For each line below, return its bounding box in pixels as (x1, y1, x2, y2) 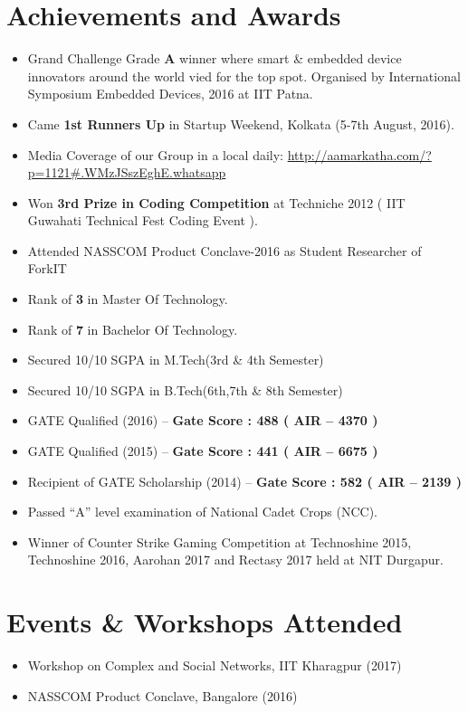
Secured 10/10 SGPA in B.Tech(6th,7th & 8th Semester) (27, 380, 343, 399)
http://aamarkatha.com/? (287, 145, 432, 164)
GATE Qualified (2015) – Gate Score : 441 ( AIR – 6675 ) (27, 441, 378, 460)
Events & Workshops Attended (6, 603, 403, 641)
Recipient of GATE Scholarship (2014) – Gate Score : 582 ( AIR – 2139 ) (27, 471, 462, 490)
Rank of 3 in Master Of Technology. (27, 290, 228, 309)
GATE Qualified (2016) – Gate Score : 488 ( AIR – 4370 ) (27, 411, 378, 430)
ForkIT (27, 259, 67, 278)
